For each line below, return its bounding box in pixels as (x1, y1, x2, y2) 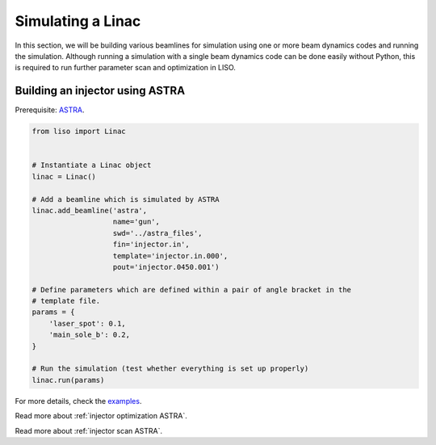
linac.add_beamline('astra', (31, 206, 148, 215)
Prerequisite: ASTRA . (15, 105, 85, 115)
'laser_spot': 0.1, (48, 319, 127, 328)
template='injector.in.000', (112, 251, 228, 260)
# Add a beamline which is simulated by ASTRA (31, 195, 220, 204)
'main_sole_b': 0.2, (48, 330, 131, 339)
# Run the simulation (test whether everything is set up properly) (31, 364, 309, 373)
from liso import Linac (31, 127, 127, 136)
